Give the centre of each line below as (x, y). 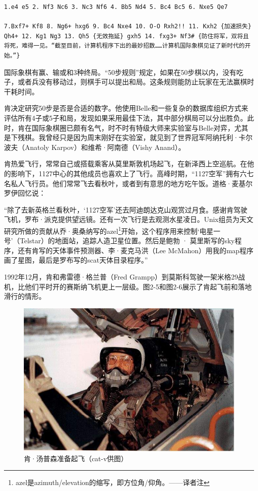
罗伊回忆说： (25, 193)
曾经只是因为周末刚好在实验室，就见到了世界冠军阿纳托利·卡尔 (149, 137)
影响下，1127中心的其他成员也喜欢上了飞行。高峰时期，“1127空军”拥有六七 (132, 173)
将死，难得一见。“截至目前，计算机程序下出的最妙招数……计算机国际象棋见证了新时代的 (125, 46)
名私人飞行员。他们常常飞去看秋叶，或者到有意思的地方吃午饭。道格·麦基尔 (128, 183)
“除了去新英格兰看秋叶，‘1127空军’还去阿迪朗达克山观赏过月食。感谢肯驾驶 (126, 209)
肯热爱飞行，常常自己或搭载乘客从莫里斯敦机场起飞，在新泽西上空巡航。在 (126, 164)
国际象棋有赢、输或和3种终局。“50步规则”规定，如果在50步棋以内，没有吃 (124, 72)
